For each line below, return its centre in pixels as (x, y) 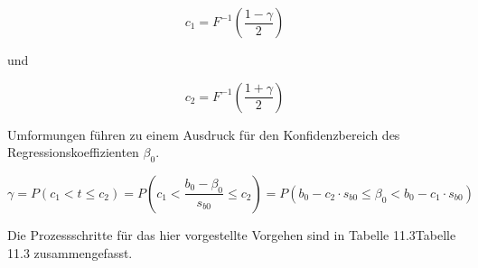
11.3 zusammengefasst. (70, 252)
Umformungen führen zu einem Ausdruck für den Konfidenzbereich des (204, 134)
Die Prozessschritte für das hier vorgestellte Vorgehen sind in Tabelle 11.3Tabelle (232, 234)
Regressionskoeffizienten (73, 152)
